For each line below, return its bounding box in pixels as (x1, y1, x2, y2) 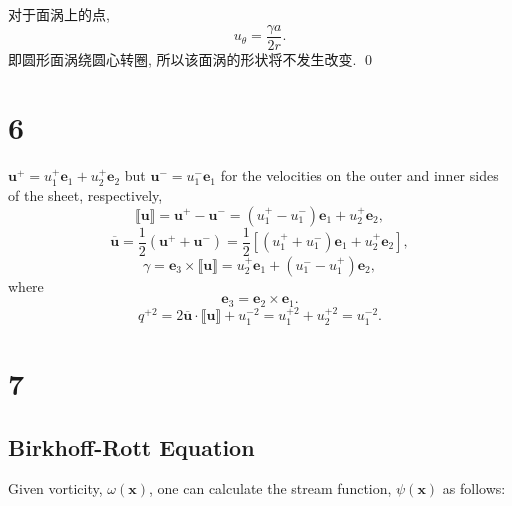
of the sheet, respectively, (8, 184, 163, 205)
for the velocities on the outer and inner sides (220, 165, 499, 186)
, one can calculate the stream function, (149, 478, 392, 499)
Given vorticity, (8, 478, 103, 499)
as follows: (442, 478, 506, 499)
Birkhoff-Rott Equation (8, 431, 255, 462)
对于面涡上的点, (8, 4, 110, 24)
